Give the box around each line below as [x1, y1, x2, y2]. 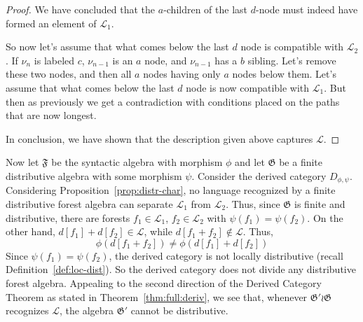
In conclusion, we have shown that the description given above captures [6, 131, 313, 146]
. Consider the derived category [191, 168, 327, 183]
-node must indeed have [255, 2, 358, 16]
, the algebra [60, 303, 114, 318]
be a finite [279, 155, 323, 169]
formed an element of [6, 15, 97, 30]
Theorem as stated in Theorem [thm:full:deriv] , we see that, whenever [6, 289, 308, 304]
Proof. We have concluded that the [6, 2, 156, 16]
